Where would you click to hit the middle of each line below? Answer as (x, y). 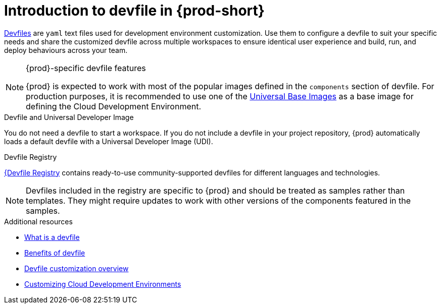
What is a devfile (52, 237)
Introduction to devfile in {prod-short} (134, 11)
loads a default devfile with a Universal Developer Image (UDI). (109, 141)
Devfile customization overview (77, 268)
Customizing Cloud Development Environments (103, 284)
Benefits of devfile (55, 253)
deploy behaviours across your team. (66, 50)
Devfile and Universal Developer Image (69, 117)
